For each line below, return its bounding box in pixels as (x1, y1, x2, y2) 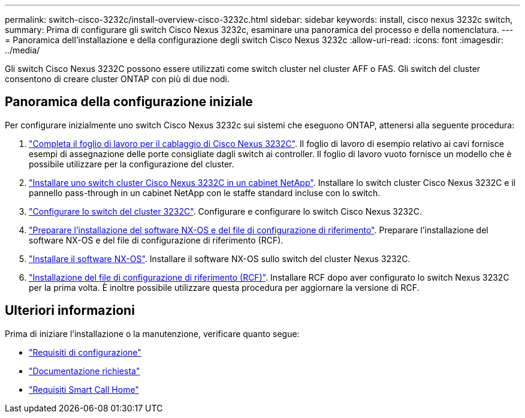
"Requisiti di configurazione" (29, 347, 141, 357)
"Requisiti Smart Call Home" (29, 384, 139, 395)
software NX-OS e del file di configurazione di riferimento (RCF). (29, 234, 283, 245)
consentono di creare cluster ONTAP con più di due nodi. (5, 74, 230, 84)
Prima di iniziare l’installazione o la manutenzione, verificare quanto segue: (5, 328, 300, 339)
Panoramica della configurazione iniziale (5, 94, 253, 110)
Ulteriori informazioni (5, 303, 135, 318)
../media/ (5, 45, 40, 55)
